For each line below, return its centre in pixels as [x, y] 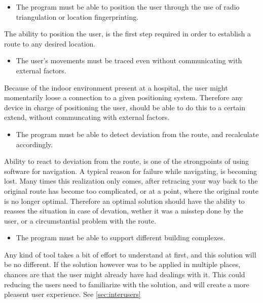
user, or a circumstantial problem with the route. [80, 220]
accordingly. [34, 144]
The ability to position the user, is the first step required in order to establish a [127, 34]
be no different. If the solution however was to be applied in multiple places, [122, 264]
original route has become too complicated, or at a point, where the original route [131, 190]
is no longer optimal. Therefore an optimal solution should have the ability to [124, 201]
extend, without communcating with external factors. [87, 117]
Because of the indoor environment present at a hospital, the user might [116, 87]
